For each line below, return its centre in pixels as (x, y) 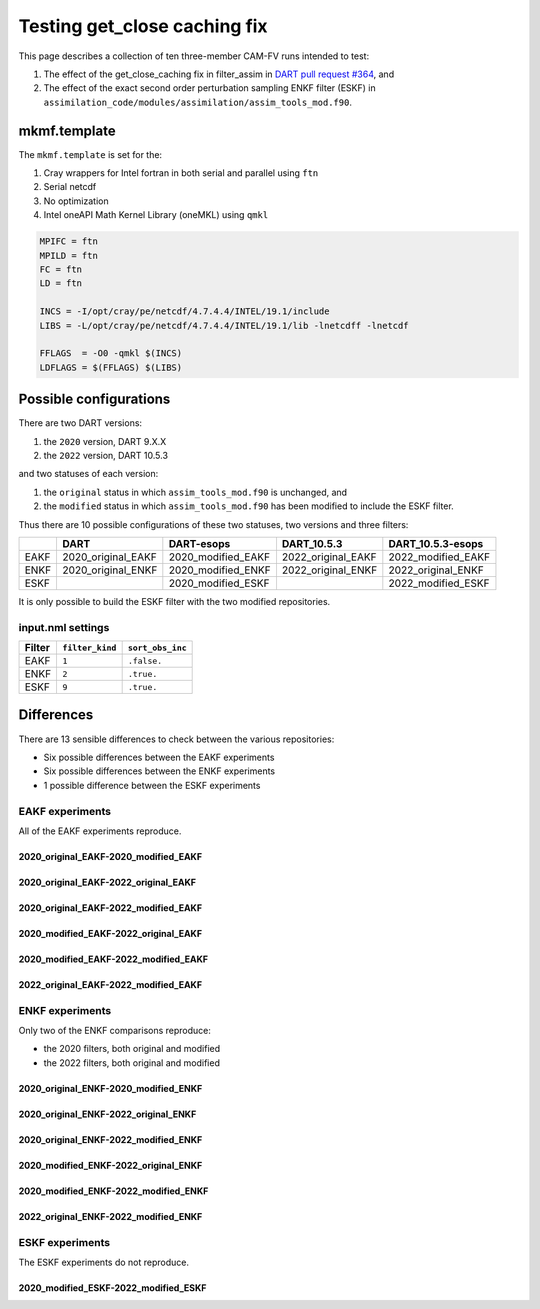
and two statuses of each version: (88, 474)
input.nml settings (64, 627)
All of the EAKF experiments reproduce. (100, 831)
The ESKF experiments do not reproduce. (104, 1262)
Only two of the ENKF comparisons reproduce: (115, 1031)
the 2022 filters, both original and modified (131, 1062)
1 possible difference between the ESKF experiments (152, 785)
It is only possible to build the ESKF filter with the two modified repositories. (174, 601)
